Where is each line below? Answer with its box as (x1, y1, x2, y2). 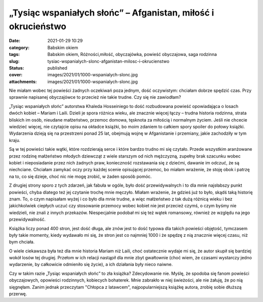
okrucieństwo (9, 21, 67, 32)
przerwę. (9, 291, 27, 297)
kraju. (9, 137, 20, 143)
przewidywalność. (9, 216, 46, 222)
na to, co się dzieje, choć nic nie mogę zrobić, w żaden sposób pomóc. (9, 173, 152, 179)
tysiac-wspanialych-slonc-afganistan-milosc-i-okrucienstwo (47, 58, 170, 64)
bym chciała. (9, 239, 35, 245)
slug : (9, 58, 19, 64)
